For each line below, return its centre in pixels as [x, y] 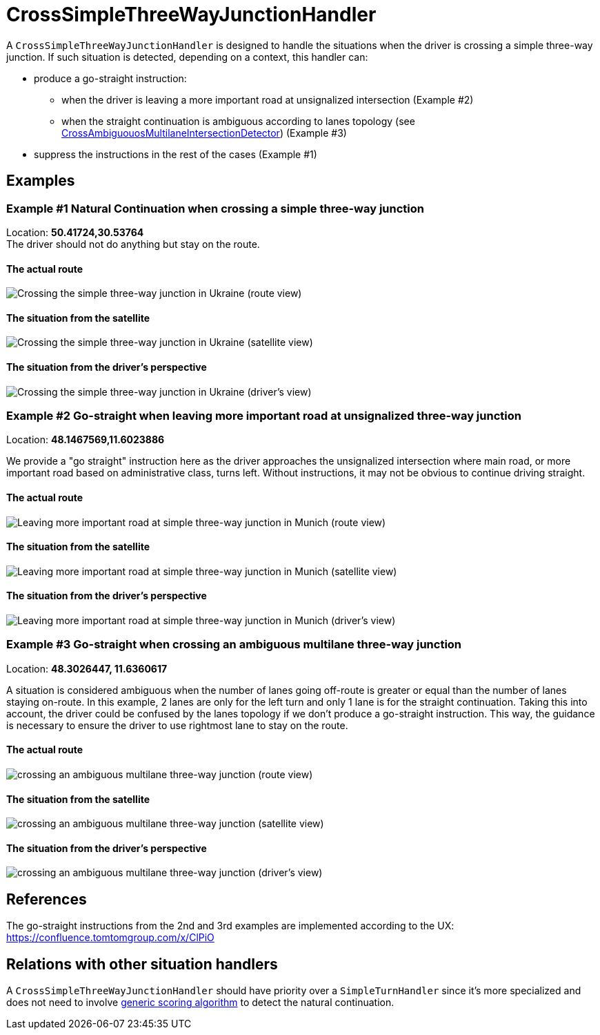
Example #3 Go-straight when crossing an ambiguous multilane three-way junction [234, 645]
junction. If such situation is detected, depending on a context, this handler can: [187, 57]
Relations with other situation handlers [142, 964]
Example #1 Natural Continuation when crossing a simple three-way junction [215, 208]
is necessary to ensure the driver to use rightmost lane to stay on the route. [177, 725]
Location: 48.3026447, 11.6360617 [87, 668]
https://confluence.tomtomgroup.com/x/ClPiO [110, 938]
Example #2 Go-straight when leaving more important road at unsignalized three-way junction [264, 416]
